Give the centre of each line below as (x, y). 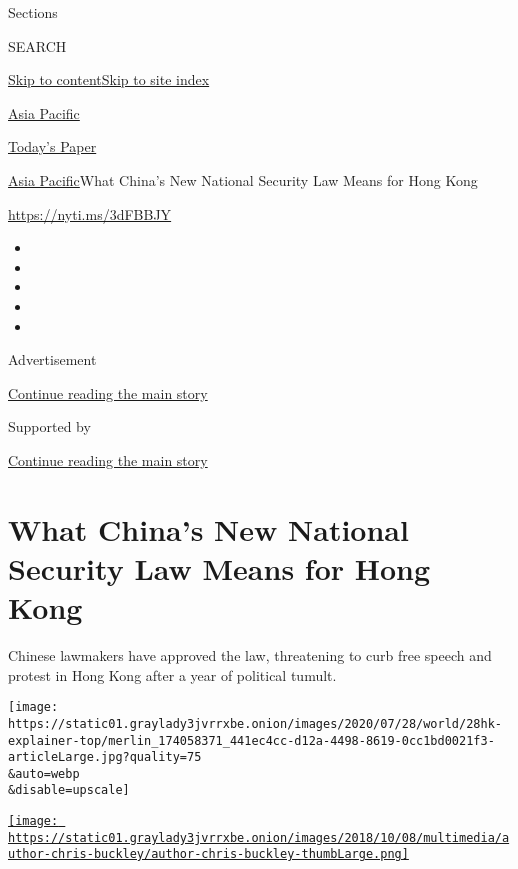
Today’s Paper (52, 146)
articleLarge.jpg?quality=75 (105, 757)
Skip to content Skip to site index (109, 79)
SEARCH (37, 45)
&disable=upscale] (69, 790)
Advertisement (52, 359)
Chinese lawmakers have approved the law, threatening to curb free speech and (250, 655)
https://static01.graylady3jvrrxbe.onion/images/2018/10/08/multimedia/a (259, 837)
